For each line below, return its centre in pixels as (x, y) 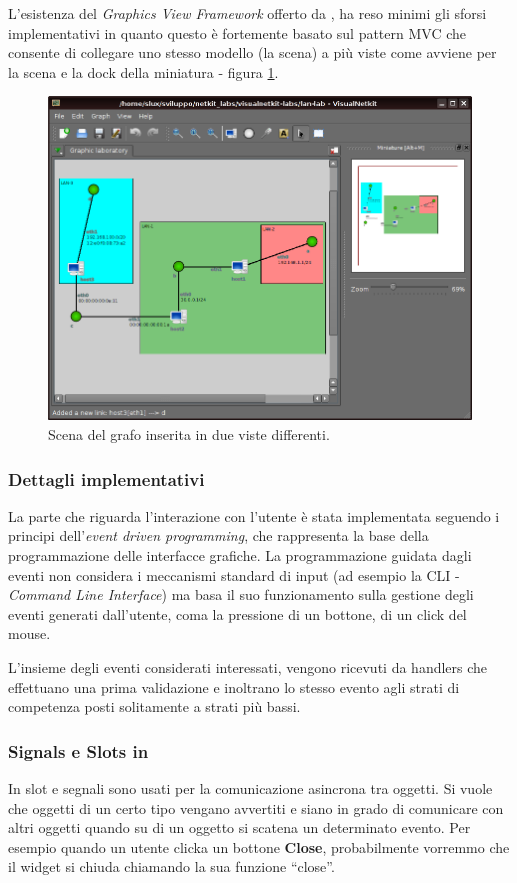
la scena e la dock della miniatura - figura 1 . (143, 71)
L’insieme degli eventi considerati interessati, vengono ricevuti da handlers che (248, 667)
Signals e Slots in (78, 750)
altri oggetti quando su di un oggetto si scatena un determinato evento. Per (239, 827)
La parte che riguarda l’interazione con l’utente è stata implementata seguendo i (254, 515)
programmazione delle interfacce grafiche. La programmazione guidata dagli (240, 555)
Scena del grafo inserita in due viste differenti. (189, 434)
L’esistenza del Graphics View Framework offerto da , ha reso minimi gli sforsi (247, 13)
